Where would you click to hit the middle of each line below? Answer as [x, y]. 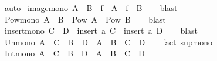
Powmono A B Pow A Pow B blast [85, 19]
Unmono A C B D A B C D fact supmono [108, 42]
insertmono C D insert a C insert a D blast [101, 31]
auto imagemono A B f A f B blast [91, 8]
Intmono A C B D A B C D [74, 53]
